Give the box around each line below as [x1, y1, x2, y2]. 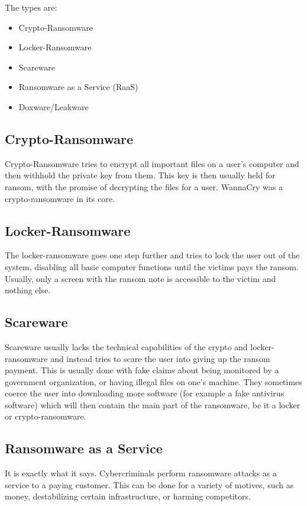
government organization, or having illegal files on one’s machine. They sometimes [5, 375, 302, 387]
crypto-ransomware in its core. [5, 192, 115, 204]
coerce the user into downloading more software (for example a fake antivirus [5, 387, 285, 399]
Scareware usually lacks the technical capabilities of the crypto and [5, 340, 248, 353]
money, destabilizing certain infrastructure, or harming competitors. [5, 490, 251, 502]
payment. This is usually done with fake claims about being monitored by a [5, 364, 279, 376]
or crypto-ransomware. [5, 410, 86, 422]
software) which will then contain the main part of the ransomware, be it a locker [5, 398, 300, 411]
